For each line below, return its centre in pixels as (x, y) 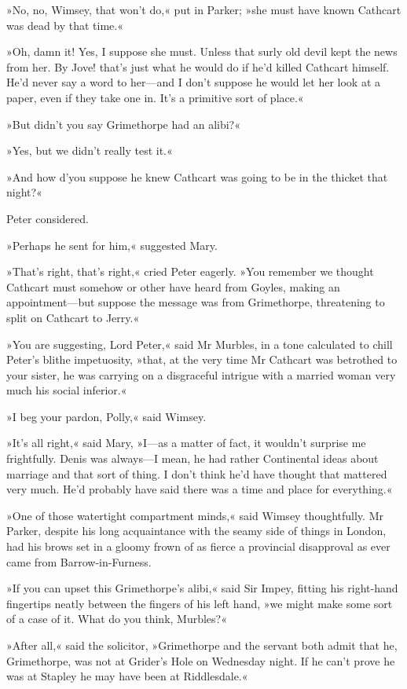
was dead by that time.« (65, 25)
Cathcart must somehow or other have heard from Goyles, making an (173, 286)
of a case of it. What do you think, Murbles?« (117, 619)
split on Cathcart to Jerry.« (73, 317)
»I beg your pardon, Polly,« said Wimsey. (106, 416)
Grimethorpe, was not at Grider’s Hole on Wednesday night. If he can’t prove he (201, 660)
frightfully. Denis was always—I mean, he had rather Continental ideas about (192, 458)
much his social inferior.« (67, 390)
